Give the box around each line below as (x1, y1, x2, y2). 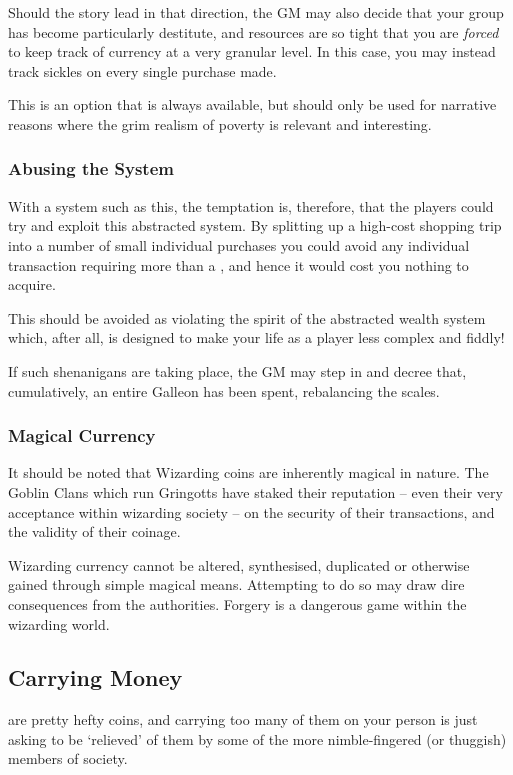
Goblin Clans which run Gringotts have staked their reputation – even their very (8, 481, 503, 502)
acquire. (8, 274, 56, 295)
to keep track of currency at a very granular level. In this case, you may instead (8, 41, 496, 62)
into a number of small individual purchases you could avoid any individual (8, 234, 470, 255)
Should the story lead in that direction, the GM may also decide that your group (8, 2, 504, 22)
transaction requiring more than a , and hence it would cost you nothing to (8, 254, 469, 275)
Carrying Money (8, 662, 183, 693)
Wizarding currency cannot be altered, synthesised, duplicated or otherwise (8, 554, 470, 575)
